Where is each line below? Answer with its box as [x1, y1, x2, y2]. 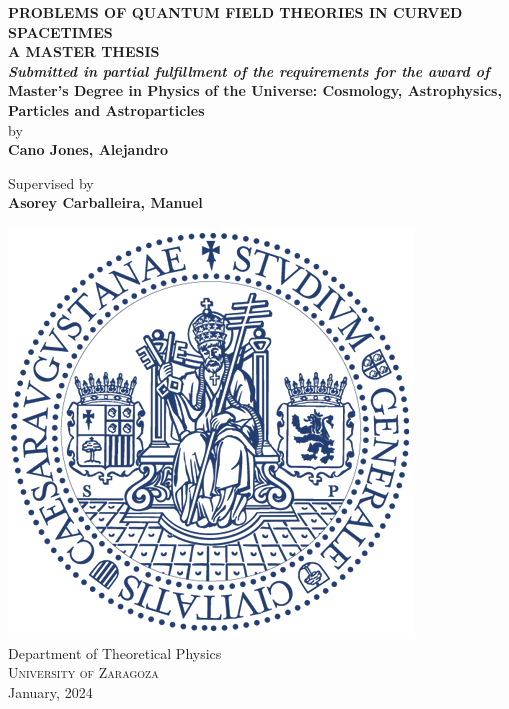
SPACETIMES [8, 21, 113, 42]
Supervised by [8, 172, 94, 193]
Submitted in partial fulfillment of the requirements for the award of [8, 60, 490, 81]
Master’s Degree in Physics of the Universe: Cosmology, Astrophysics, [8, 80, 502, 101]
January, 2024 [8, 681, 93, 702]
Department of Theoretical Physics [8, 642, 222, 663]
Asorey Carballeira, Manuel [8, 192, 203, 213]
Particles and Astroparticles [8, 99, 205, 120]
